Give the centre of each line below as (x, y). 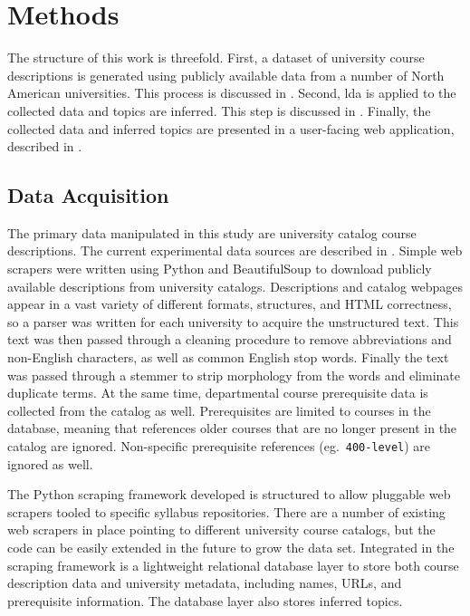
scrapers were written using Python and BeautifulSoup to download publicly (220, 269)
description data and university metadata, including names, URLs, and (205, 583)
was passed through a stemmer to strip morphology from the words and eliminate (234, 375)
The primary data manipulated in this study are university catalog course (212, 232)
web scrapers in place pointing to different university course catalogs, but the (221, 529)
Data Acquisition (88, 195)
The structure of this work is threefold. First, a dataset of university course (216, 58)
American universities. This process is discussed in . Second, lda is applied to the (232, 93)
